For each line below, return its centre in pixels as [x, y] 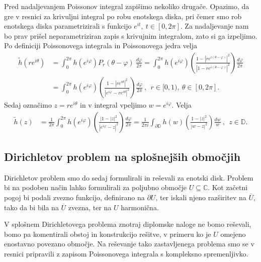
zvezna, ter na [90, 207]
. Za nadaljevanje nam [214, 26]
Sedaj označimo [28, 105]
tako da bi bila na [31, 207]
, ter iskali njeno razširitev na [201, 197]
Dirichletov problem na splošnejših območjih [122, 157]
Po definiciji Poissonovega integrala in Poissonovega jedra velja [101, 46]
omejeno [233, 234]
